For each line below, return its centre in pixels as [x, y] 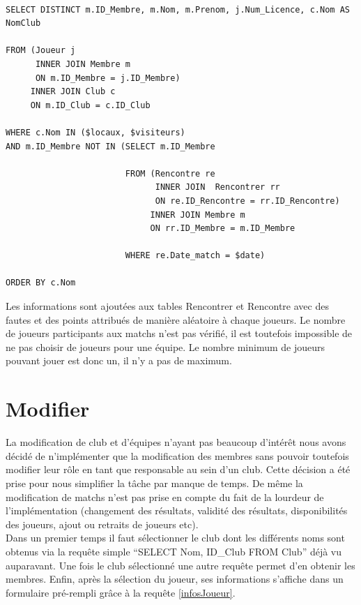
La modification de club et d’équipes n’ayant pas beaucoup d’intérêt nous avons [176, 442]
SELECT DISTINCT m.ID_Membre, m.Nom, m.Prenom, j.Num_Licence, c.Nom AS [178, 9]
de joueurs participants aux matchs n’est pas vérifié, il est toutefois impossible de [179, 333]
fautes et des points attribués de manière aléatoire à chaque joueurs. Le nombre [176, 319]
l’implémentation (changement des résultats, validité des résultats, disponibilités [177, 510]
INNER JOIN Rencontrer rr [217, 187]
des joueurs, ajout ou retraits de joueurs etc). [102, 524]
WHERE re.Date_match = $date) [195, 256]
